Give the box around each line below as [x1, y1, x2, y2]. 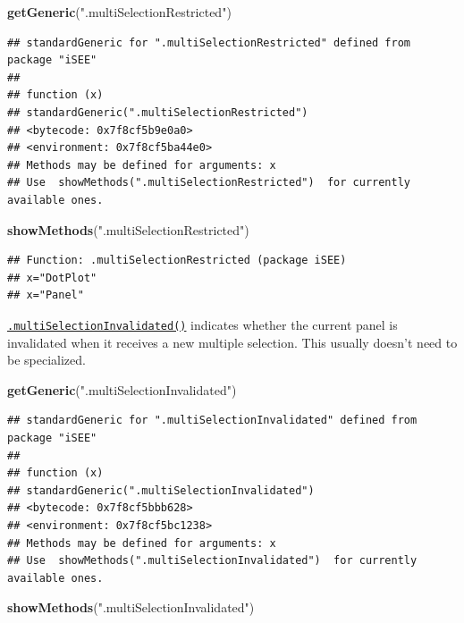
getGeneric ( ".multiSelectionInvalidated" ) [7, 380, 237, 399]
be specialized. [7, 350, 86, 369]
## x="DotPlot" [7, 271, 97, 284]
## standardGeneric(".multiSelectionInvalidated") [7, 484, 315, 497]
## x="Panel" [7, 289, 84, 302]
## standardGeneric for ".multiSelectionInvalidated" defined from [7, 414, 418, 427]
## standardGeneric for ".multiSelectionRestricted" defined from [7, 36, 411, 49]
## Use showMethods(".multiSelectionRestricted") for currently [7, 176, 411, 189]
